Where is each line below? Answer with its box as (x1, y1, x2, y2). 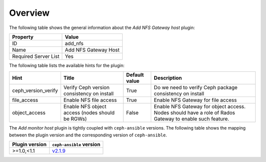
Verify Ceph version (63, 84, 110, 91)
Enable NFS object (63, 103, 107, 110)
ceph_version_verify (12, 87, 58, 94)
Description (154, 74, 182, 81)
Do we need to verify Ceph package (154, 84, 238, 91)
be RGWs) (63, 116, 87, 123)
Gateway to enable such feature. (154, 116, 230, 123)
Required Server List (12, 53, 60, 60)
